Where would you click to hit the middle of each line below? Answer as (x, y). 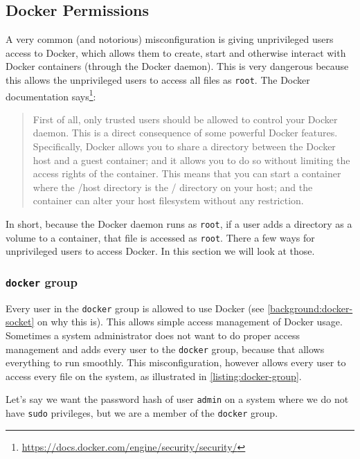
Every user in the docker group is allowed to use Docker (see (135, 308)
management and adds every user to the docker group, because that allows (165, 349)
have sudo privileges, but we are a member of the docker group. (142, 413)
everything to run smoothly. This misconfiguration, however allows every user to (176, 362)
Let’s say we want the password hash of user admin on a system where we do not (177, 399)
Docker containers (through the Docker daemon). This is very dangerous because (177, 66)
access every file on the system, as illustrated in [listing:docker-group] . (154, 376)
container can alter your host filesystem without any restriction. (168, 200)
